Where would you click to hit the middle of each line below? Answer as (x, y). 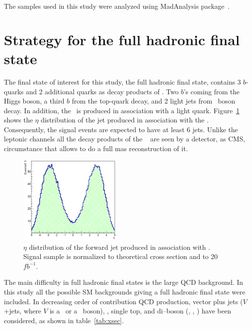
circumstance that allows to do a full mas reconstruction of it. (96, 148)
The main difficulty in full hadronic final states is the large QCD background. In (124, 282)
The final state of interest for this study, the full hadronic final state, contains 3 (122, 81)
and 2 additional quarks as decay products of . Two (102, 91)
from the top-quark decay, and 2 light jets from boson (154, 101)
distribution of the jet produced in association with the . (125, 120)
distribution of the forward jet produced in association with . (119, 247)
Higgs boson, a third (34, 101)
